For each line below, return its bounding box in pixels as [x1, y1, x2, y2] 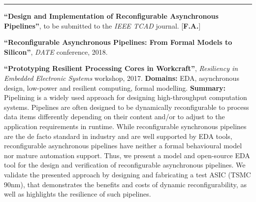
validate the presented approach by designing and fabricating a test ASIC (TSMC [4, 169, 251, 179]
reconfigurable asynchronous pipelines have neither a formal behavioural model [4, 140, 242, 151]
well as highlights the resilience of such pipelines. [4, 189, 151, 199]
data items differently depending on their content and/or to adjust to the [4, 111, 225, 122]
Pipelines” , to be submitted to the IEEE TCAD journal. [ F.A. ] [4, 20, 201, 31]
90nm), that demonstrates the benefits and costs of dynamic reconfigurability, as [4, 179, 247, 189]
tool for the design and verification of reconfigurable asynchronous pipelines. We [4, 160, 246, 170]
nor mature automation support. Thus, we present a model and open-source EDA [4, 150, 250, 160]
